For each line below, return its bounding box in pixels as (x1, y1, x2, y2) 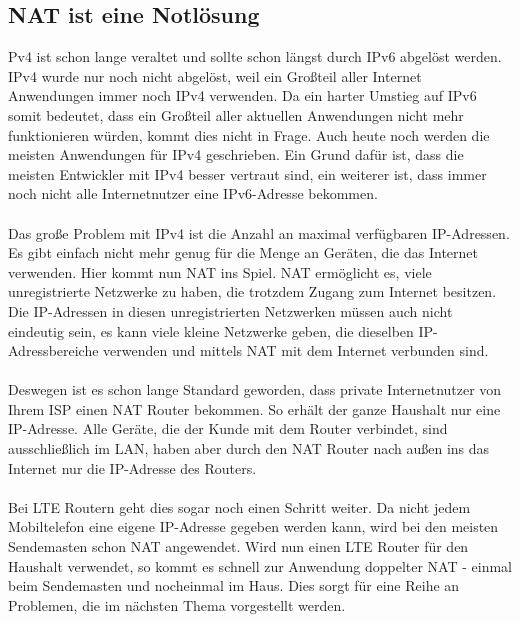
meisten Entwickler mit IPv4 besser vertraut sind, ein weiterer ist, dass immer (8, 163, 487, 184)
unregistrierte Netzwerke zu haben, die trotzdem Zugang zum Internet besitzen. (8, 281, 497, 302)
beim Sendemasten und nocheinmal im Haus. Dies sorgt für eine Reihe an (8, 575, 460, 596)
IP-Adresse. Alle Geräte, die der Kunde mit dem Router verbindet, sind (8, 418, 448, 439)
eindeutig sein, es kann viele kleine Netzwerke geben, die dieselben (8, 320, 414, 341)
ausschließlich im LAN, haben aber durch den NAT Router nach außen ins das (8, 438, 490, 459)
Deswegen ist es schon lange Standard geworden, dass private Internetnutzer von (8, 379, 502, 400)
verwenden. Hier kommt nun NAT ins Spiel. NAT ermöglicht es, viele (8, 261, 432, 282)
